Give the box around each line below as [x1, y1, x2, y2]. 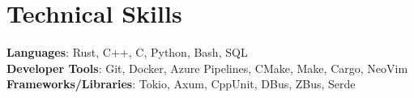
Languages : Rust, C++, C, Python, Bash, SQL [6, 44, 248, 61]
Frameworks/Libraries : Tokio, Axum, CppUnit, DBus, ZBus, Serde [6, 75, 356, 92]
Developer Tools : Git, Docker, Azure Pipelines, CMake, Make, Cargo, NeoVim [6, 59, 408, 76]
